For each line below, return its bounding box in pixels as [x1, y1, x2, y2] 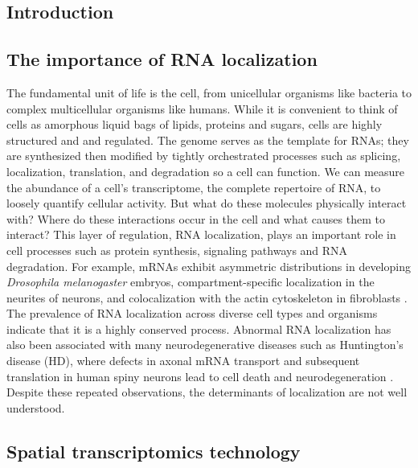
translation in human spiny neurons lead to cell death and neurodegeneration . [6, 367, 394, 384]
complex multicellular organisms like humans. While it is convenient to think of [6, 100, 398, 117]
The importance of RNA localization [6, 47, 318, 72]
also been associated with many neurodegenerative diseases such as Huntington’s [6, 336, 404, 353]
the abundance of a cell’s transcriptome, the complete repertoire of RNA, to [6, 179, 381, 195]
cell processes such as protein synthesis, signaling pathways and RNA [6, 241, 348, 258]
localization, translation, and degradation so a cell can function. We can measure [6, 162, 405, 179]
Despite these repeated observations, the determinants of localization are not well [6, 384, 408, 400]
